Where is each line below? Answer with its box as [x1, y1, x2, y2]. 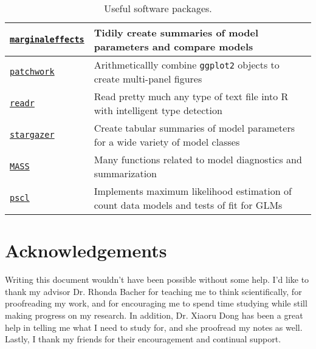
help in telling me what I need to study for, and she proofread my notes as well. [5, 320, 303, 333]
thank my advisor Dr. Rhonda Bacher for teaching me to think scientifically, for [5, 285, 302, 297]
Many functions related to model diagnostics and [94, 152, 302, 166]
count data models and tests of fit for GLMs [94, 198, 283, 212]
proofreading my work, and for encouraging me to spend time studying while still [5, 297, 307, 310]
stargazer [10, 130, 55, 140]
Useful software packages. [104, 1, 212, 15]
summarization [94, 166, 157, 180]
